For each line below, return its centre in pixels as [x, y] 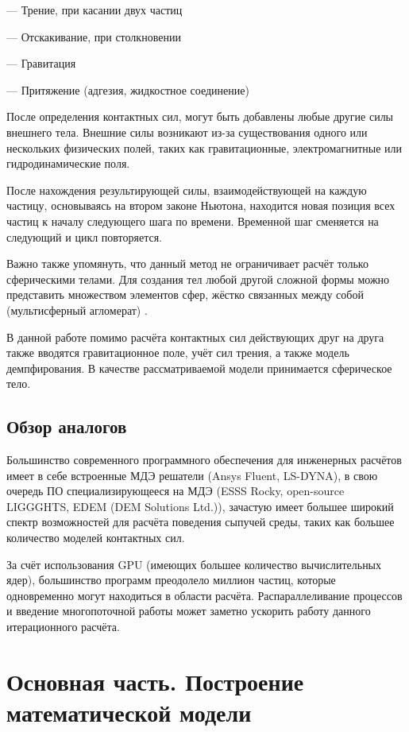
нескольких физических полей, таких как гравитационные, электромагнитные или [204, 147]
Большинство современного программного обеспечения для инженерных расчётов [204, 460]
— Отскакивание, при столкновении [94, 36]
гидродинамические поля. [68, 163]
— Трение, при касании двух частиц [95, 10]
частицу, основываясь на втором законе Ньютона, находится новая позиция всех [201, 205]
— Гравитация [41, 63]
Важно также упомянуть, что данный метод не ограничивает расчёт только [187, 263]
